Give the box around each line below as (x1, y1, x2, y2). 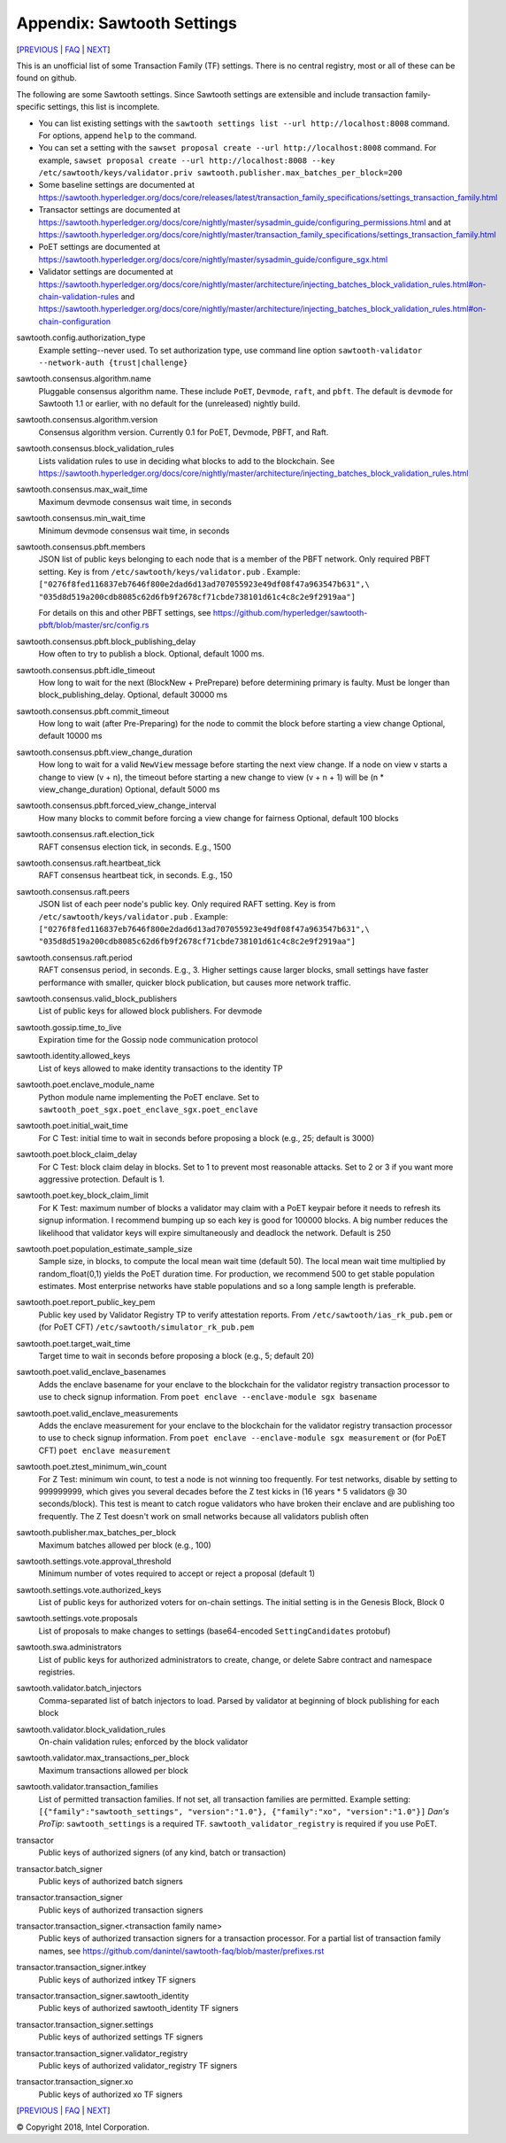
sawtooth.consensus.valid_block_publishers (16, 993, 177, 1004)
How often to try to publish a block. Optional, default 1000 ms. (38, 648, 264, 659)
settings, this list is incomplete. (47, 102, 160, 113)
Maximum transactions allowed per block (38, 1765, 189, 1775)
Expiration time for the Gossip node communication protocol (38, 1035, 258, 1045)
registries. (38, 1666, 75, 1678)
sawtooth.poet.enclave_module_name (16, 1079, 155, 1090)
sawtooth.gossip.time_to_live (16, 1021, 122, 1032)
